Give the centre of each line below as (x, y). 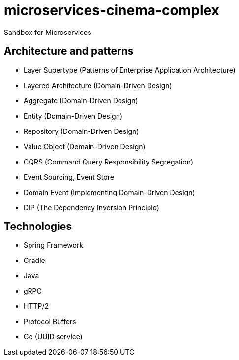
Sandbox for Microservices (48, 32)
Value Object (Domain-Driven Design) (85, 146)
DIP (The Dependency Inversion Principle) (91, 207)
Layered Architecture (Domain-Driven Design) (98, 85)
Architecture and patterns (69, 51)
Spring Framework (54, 245)
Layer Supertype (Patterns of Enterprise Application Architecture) (130, 70)
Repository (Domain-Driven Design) (81, 131)
